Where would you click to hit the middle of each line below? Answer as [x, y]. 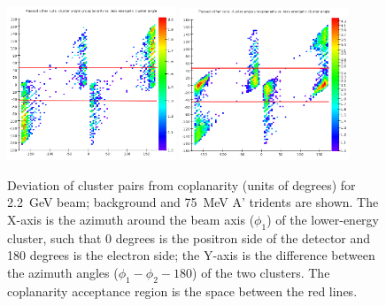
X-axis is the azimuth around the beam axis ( [131, 219]
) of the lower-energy [323, 219]
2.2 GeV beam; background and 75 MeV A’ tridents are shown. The [193, 202]
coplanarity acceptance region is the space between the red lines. [182, 291]
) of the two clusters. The [261, 272]
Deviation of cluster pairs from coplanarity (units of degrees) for [181, 184]
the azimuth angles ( [63, 272]
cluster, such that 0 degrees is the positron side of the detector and [189, 237]
